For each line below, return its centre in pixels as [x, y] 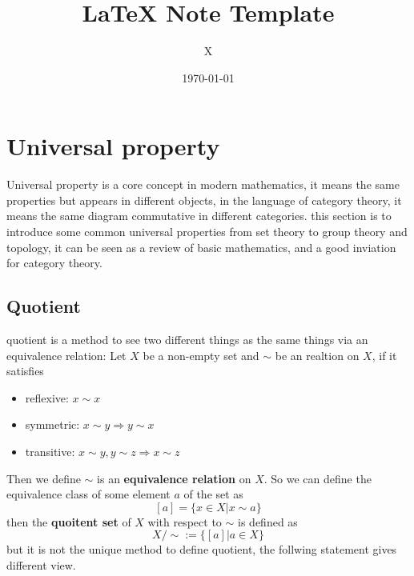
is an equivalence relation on [174, 478]
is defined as [268, 521]
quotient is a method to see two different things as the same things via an [187, 340]
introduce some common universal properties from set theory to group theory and [207, 232]
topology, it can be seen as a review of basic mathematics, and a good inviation [201, 247]
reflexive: [47, 397]
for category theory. [54, 263]
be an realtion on [317, 355]
